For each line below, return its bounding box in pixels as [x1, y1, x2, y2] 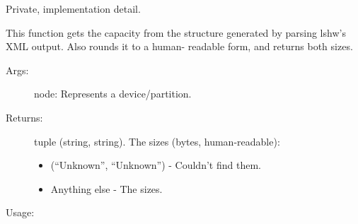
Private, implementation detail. [6, 1, 141, 16]
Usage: [6, 205, 35, 220]
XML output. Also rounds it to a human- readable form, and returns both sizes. [6, 39, 353, 54]
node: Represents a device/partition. [34, 86, 192, 101]
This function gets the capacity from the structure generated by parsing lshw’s [6, 25, 346, 40]
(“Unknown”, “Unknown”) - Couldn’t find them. [50, 158, 261, 172]
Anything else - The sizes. [50, 181, 163, 196]
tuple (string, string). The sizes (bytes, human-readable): [34, 134, 280, 148]
